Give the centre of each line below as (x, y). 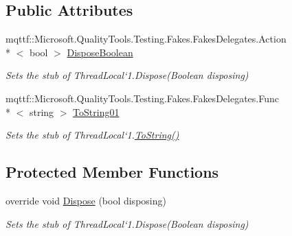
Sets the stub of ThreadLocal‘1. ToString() (92, 135)
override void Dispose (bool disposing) (86, 200)
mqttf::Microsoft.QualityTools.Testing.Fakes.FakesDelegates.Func (142, 98)
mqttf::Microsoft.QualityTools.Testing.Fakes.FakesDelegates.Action (146, 39)
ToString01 (96, 111)
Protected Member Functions (112, 172)
